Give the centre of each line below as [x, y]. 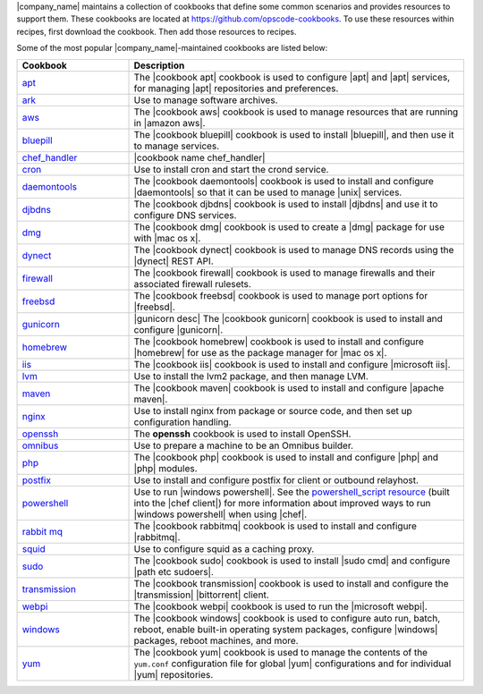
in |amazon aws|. [169, 123]
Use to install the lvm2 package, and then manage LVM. [251, 376]
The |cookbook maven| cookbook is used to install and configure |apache [289, 387]
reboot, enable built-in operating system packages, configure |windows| [286, 629]
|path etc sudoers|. [174, 571]
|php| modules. [165, 468]
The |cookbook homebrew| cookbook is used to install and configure [279, 342]
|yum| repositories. [174, 674]
